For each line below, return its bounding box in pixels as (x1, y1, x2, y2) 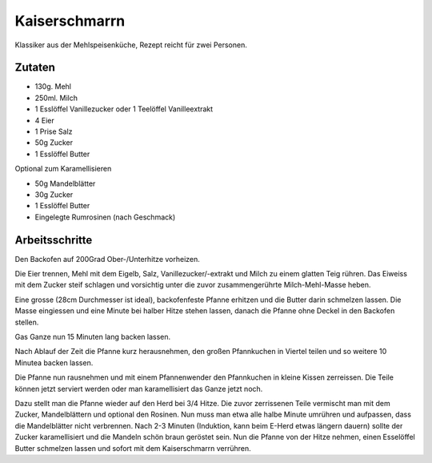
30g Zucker (34, 189, 74, 199)
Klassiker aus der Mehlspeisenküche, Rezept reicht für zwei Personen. (14, 40, 248, 50)
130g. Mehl (34, 82, 72, 91)
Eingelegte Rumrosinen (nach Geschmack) (34, 212, 176, 222)
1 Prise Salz (34, 127, 73, 136)
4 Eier (34, 115, 55, 125)
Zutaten (14, 61, 56, 74)
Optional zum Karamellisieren (14, 164, 112, 174)
